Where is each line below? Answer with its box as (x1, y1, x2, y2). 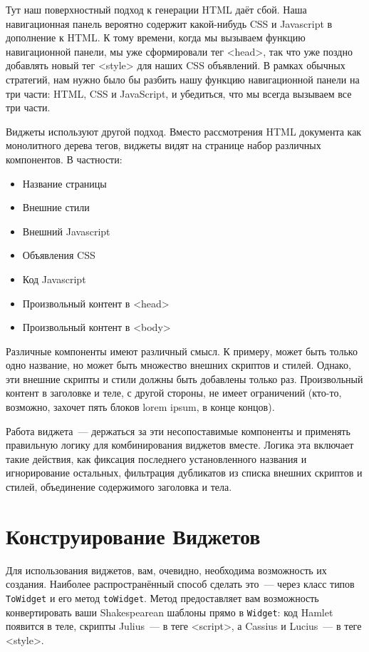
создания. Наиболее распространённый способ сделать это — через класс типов (6, 576, 355, 591)
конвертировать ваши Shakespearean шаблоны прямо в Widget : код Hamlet (6, 604, 333, 619)
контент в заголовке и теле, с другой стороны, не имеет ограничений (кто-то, (6, 385, 342, 400)
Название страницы (22, 175, 107, 190)
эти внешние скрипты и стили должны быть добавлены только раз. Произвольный (6, 371, 363, 386)
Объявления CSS (22, 248, 95, 263)
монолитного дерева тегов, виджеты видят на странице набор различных (6, 138, 321, 153)
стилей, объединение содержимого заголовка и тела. (6, 479, 232, 494)
